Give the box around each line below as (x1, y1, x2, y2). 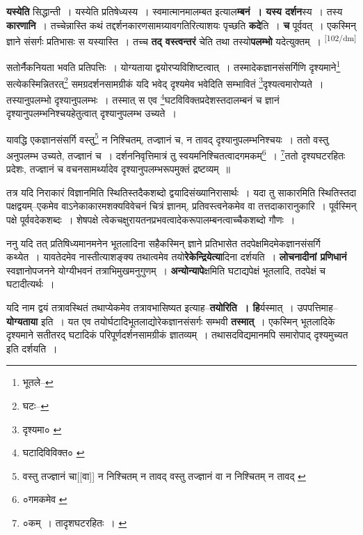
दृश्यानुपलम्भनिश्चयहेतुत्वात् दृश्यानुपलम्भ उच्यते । (6, 106, 177, 121)
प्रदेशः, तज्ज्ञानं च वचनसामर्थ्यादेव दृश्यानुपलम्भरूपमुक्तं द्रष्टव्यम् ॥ (6, 162, 230, 176)
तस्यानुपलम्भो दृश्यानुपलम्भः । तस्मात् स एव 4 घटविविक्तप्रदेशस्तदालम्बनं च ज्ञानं (6, 90, 280, 107)
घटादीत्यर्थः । (6, 277, 55, 291)
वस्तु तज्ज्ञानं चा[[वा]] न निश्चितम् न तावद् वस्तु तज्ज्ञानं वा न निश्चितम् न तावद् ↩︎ (22, 468, 306, 483)
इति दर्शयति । (6, 341, 58, 355)
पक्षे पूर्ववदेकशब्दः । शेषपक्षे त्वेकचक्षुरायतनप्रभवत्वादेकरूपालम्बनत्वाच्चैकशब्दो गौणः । (6, 212, 296, 227)
